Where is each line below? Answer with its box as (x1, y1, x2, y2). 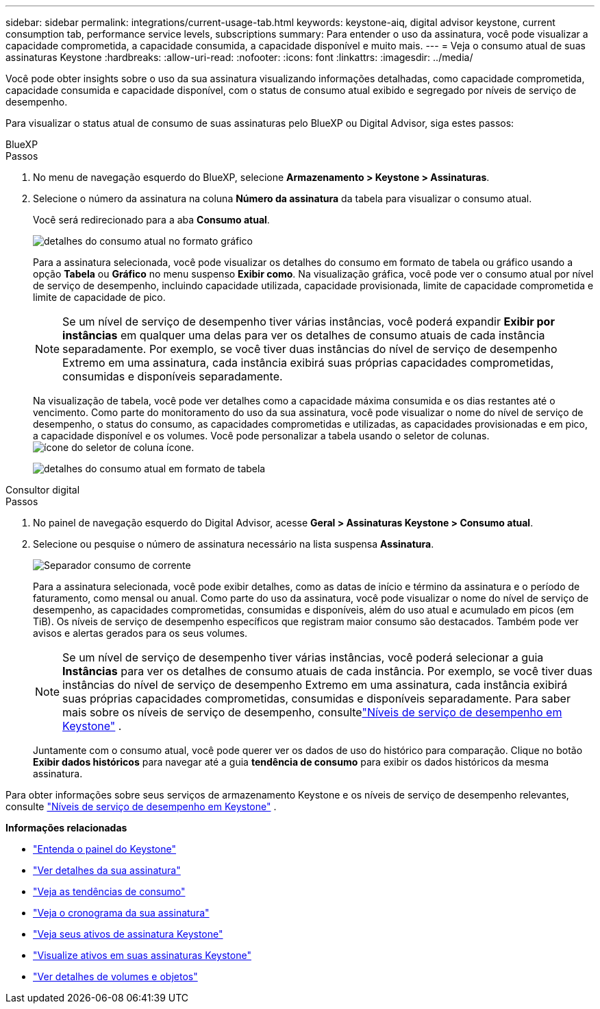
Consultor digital (5, 484, 80, 496)
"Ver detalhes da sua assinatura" (33, 864, 181, 876)
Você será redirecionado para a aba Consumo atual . (33, 214, 270, 226)
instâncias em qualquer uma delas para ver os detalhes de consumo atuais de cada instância (62, 328, 545, 342)
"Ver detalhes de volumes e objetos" (33, 971, 198, 982)
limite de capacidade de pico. (33, 291, 166, 303)
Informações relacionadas (5, 822, 127, 834)
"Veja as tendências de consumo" (33, 886, 186, 897)
